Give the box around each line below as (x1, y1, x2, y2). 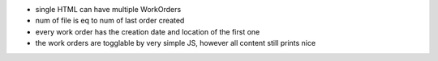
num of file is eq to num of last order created (35, 16, 185, 26)
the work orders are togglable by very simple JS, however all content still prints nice (35, 39, 316, 48)
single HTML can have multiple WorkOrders (35, 5, 182, 14)
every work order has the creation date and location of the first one (35, 26, 260, 36)
